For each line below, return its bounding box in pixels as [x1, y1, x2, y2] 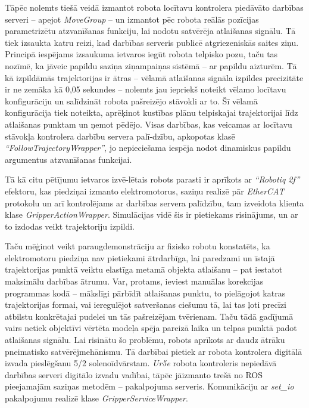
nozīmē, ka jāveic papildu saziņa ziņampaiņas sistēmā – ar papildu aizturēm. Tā [5, 59, 297, 72]
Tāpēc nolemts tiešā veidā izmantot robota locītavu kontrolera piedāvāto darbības [5, 1, 304, 13]
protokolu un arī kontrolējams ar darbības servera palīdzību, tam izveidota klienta [5, 196, 304, 209]
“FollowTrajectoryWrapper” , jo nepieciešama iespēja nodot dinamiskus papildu [5, 141, 291, 154]
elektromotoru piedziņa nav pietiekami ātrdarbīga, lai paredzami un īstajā [5, 251, 275, 264]
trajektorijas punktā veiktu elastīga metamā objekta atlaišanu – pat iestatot [5, 263, 283, 276]
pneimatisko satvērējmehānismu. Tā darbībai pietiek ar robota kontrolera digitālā [5, 345, 302, 357]
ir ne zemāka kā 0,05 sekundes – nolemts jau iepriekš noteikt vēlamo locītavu [5, 83, 286, 95]
